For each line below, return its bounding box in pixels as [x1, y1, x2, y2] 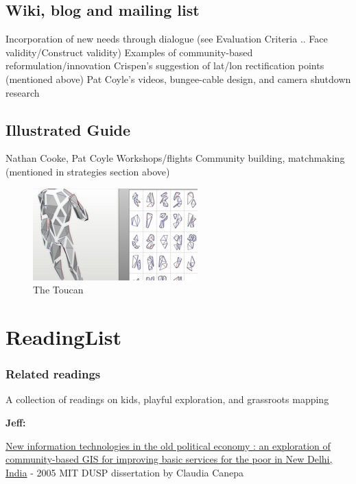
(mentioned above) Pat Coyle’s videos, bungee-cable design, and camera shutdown [5, 71, 351, 86]
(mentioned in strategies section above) [5, 164, 170, 178]
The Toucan [33, 282, 84, 297]
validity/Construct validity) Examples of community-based [5, 45, 253, 59]
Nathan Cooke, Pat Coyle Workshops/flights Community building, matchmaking [5, 151, 345, 165]
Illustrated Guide [5, 119, 131, 140]
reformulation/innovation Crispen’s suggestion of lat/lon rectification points [5, 58, 324, 73]
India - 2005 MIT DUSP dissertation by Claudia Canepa [5, 465, 244, 479]
